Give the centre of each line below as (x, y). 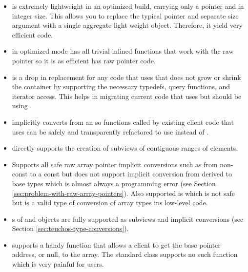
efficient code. (32, 34)
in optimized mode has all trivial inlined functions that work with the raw (123, 51)
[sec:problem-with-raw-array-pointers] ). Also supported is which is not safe (123, 193)
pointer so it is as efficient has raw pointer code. (84, 60)
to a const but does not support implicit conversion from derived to (131, 174)
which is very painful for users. (58, 264)
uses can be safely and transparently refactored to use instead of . (110, 131)
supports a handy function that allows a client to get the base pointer (116, 244)
